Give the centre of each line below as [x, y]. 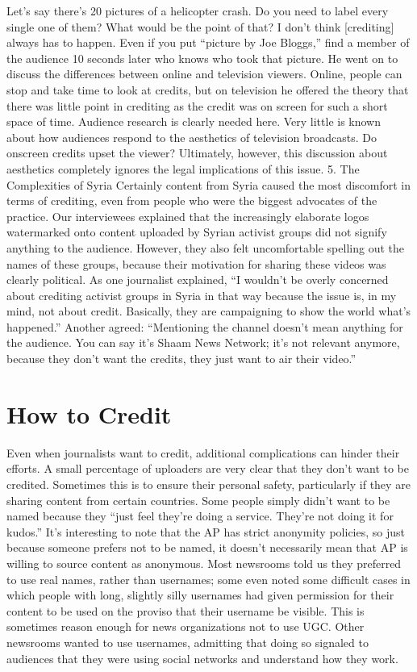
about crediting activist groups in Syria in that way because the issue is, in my [202, 295]
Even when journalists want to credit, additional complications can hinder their [203, 452]
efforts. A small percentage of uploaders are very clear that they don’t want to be [208, 468]
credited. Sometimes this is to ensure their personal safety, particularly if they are [208, 484]
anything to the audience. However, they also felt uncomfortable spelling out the [205, 247]
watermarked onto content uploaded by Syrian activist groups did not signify [197, 232]
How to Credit [89, 413]
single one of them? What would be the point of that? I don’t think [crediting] [200, 26]
